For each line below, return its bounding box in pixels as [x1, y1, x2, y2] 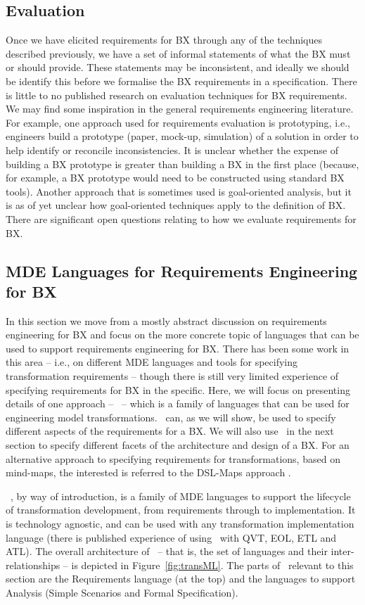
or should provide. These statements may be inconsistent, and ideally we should [6, 60, 350, 75]
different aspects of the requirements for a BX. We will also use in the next [6, 423, 334, 438]
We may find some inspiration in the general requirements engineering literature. [6, 101, 354, 116]
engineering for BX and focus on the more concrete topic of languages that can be [6, 327, 359, 342]
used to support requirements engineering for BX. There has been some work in [6, 340, 350, 355]
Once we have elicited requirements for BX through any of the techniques [6, 32, 323, 47]
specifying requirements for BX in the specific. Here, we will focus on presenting [6, 382, 350, 397]
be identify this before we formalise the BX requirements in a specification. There [6, 73, 357, 88]
